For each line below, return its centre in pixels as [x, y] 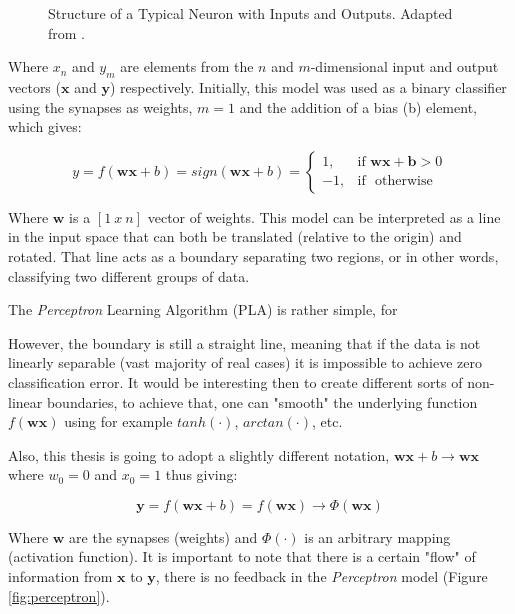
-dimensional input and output [404, 66]
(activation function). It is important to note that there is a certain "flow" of [242, 556]
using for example [118, 421]
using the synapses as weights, [100, 106]
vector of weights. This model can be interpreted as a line [324, 216]
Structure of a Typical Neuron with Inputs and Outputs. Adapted [250, 13]
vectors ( [34, 86]
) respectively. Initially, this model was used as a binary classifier [308, 86]
